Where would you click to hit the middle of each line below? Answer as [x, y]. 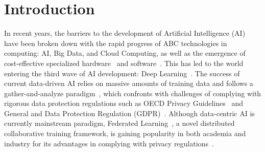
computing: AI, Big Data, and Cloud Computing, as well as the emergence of [125, 53]
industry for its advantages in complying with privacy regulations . [109, 143]
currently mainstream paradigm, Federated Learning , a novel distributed [119, 123]
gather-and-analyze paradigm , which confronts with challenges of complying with [133, 93]
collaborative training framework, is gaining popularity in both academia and [125, 133]
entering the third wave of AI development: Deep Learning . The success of [122, 73]
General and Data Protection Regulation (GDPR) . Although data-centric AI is [129, 113]
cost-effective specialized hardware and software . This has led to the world [124, 63]
